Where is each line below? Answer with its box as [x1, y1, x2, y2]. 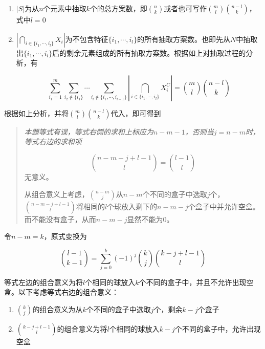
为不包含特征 [65, 33, 108, 44]
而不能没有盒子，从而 [24, 213, 96, 224]
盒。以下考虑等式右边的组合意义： [4, 287, 119, 297]
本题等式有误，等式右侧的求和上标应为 [24, 126, 153, 137]
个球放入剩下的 [107, 201, 158, 211]
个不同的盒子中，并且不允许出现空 [139, 276, 254, 287]
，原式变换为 [43, 231, 87, 242]
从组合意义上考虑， [24, 188, 89, 199]
